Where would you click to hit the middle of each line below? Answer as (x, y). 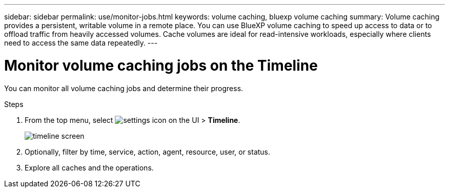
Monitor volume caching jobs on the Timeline (161, 65)
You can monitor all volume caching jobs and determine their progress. (124, 88)
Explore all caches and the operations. (89, 167)
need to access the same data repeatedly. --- (81, 43)
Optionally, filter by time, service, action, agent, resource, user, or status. (148, 152)
